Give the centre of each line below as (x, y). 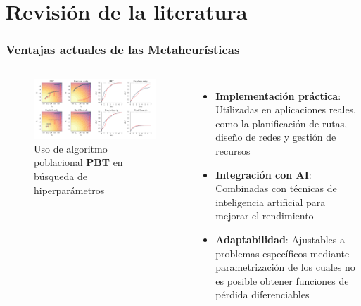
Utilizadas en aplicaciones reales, (286, 109)
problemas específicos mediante (283, 253)
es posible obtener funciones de (282, 280)
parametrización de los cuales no (285, 267)
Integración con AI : (264, 174)
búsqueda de (61, 176)
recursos (233, 150)
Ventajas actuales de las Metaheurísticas (123, 50)
